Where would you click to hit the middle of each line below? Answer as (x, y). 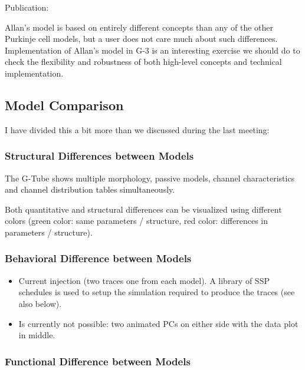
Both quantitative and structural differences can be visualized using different (143, 209)
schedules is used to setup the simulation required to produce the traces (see (157, 292)
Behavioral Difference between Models (98, 258)
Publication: (27, 7)
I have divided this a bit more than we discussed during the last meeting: (137, 129)
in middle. (37, 335)
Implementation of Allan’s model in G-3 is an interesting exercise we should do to (152, 50)
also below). (40, 303)
